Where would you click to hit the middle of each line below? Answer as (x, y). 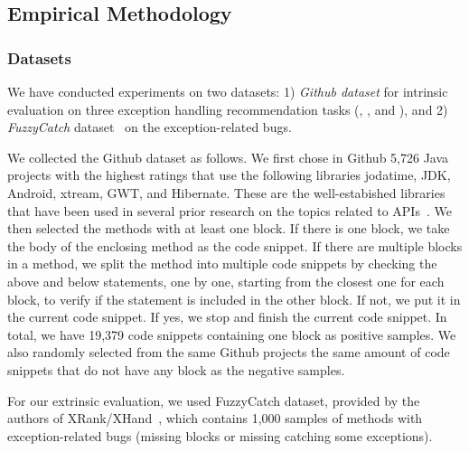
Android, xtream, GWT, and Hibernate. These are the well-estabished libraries (226, 192)
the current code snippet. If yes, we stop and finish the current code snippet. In (227, 317)
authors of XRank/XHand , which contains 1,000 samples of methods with (215, 418)
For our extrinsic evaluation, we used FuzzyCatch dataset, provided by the (214, 400)
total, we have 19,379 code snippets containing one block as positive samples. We (232, 334)
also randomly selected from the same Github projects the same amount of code (229, 352)
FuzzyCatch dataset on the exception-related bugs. (150, 127)
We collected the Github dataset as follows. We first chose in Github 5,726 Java (228, 157)
